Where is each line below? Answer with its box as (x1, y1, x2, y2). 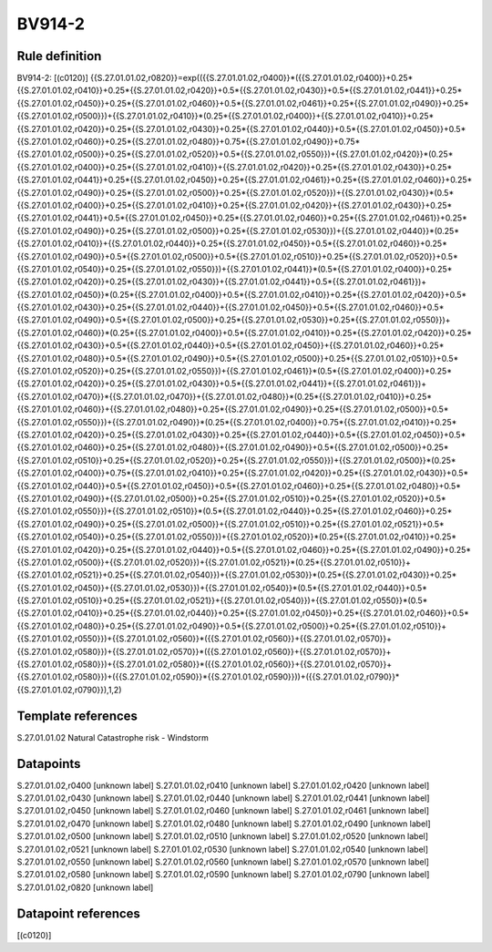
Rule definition (16, 48, 102, 64)
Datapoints (16, 756, 81, 772)
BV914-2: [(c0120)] (16, 73, 88, 84)
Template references (16, 708, 138, 723)
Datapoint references (16, 906, 141, 921)
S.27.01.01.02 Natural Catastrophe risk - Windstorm (16, 732, 209, 742)
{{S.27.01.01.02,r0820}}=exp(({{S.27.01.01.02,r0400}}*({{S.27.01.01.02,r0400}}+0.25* (89, 73, 414, 84)
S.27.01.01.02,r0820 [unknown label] (16, 882, 154, 893)
